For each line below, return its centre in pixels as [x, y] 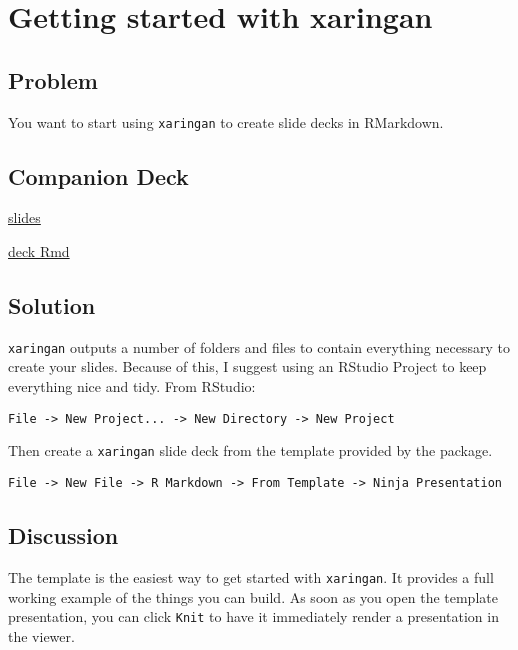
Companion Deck [98, 175]
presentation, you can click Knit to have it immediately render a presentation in [253, 616]
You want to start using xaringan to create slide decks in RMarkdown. [226, 121]
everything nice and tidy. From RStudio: [132, 386]
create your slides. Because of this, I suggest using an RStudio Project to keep [247, 366]
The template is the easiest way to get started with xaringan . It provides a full [251, 576]
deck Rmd [39, 251]
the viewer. [41, 635]
